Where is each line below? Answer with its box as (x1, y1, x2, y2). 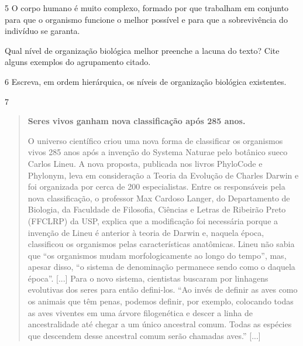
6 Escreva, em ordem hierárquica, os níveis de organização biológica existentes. (5, 75, 287, 87)
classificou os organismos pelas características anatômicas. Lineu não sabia (27, 238, 295, 250)
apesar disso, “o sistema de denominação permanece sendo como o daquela (27, 261, 295, 273)
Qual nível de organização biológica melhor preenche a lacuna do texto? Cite (5, 44, 280, 56)
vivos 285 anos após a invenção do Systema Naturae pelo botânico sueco (27, 146, 288, 158)
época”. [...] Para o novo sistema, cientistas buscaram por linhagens (27, 272, 268, 284)
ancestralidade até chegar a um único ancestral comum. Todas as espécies (27, 318, 292, 330)
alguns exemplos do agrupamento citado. (5, 56, 151, 68)
